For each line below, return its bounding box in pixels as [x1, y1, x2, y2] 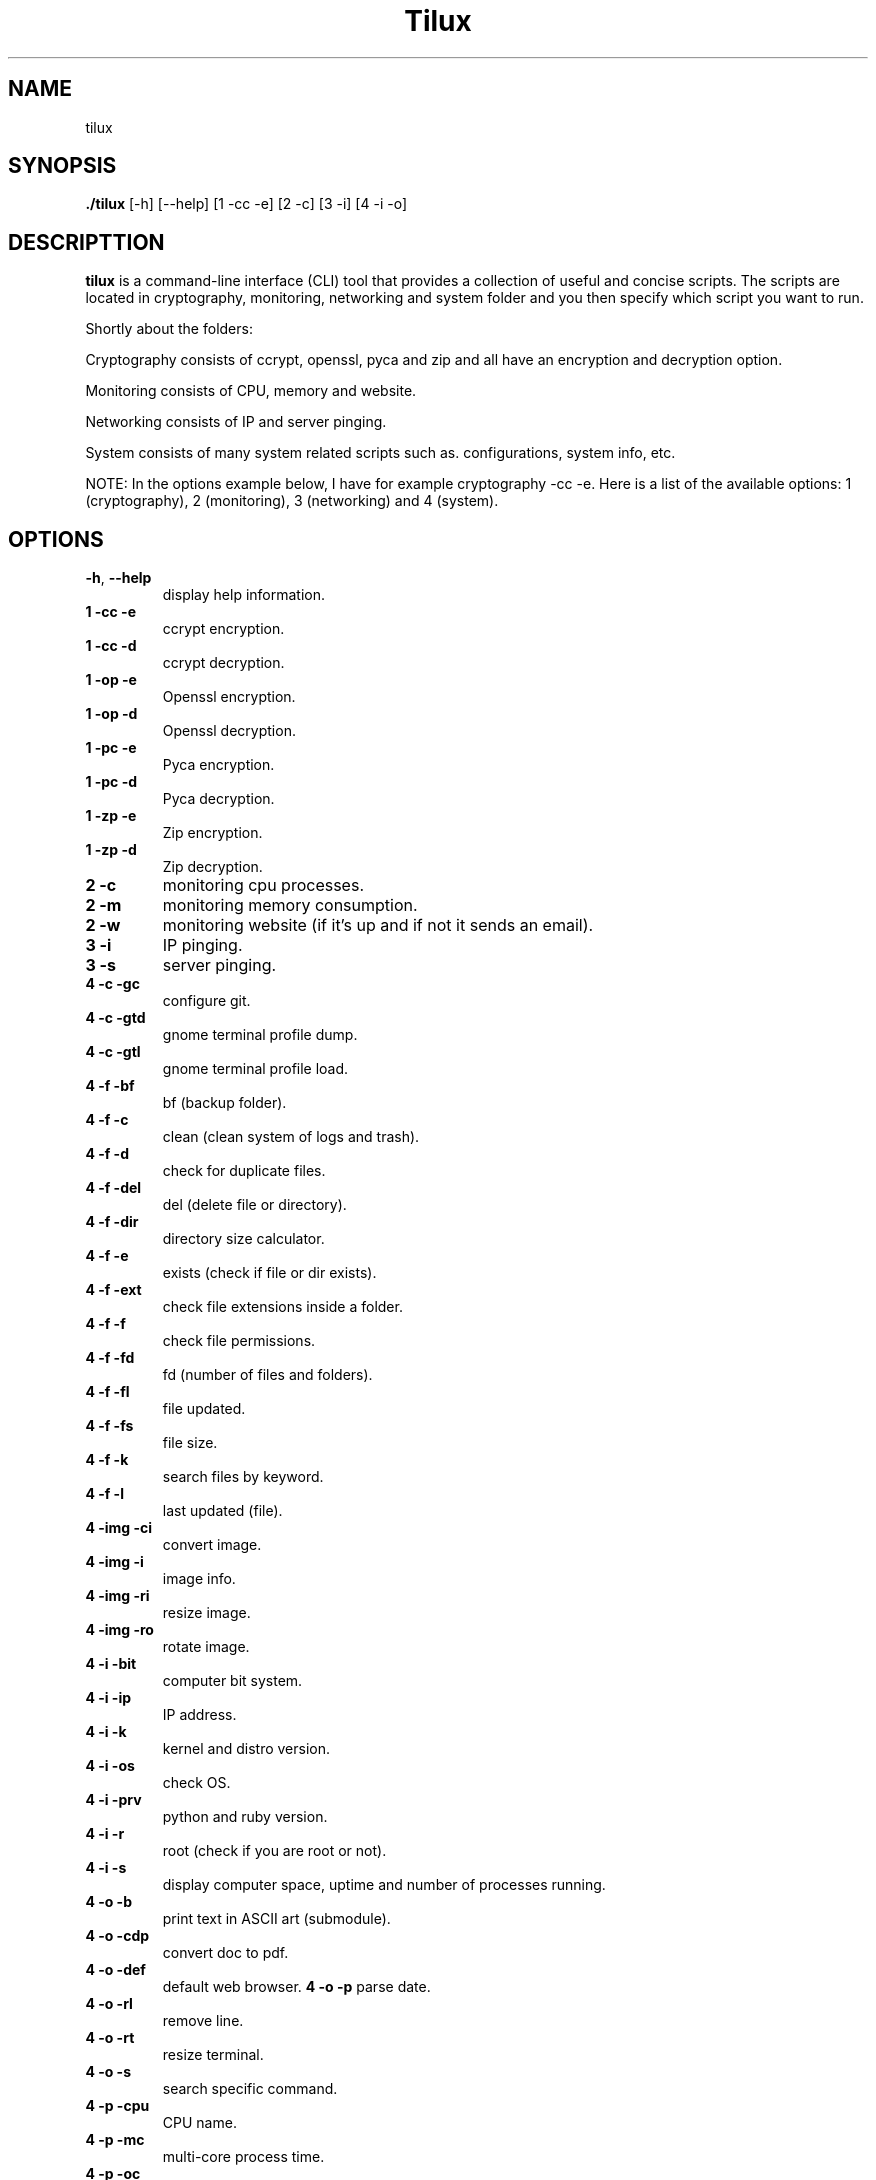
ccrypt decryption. [162, 654, 285, 672]
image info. [162, 1570, 236, 1588]
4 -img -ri [85, 1587, 150, 1605]
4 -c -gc [85, 975, 140, 993]
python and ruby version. [162, 1808, 328, 1826]
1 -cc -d [85, 637, 137, 655]
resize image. [162, 1604, 251, 1622]
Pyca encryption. [162, 756, 275, 774]
